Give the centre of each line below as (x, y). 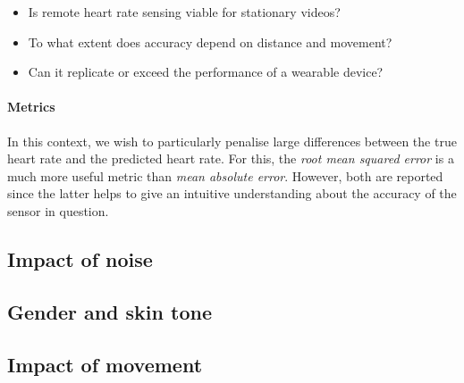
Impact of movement (105, 364)
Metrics (31, 107)
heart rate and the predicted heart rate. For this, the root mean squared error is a (231, 158)
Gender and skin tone (110, 311)
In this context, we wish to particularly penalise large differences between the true (232, 141)
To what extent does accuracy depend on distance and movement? (210, 42)
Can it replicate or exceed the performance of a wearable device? (206, 72)
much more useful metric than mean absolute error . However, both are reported (225, 175)
